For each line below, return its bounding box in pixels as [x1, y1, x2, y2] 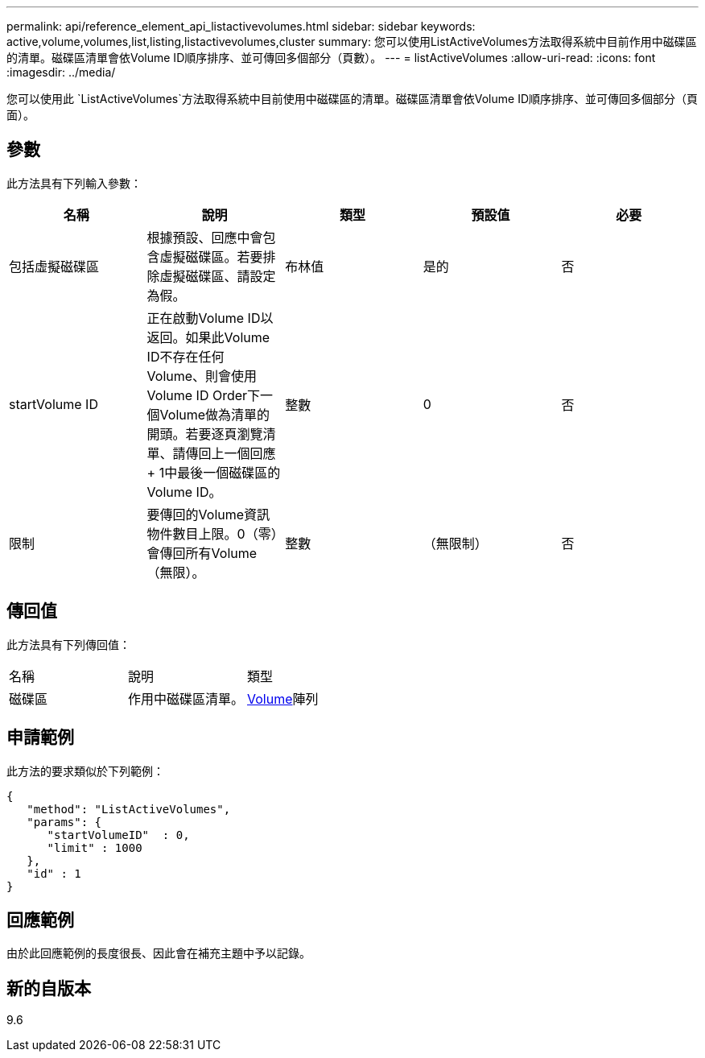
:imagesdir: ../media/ [6, 65, 116, 79]
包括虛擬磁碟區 [9, 258, 100, 275]
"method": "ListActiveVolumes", [27, 802, 231, 816]
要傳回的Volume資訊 [146, 506, 270, 523]
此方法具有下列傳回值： [6, 637, 130, 651]
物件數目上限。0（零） [146, 525, 278, 542]
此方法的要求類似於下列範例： [6, 763, 164, 778]
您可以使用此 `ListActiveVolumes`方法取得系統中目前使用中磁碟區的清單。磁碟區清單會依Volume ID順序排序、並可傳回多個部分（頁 [6, 92, 698, 105]
